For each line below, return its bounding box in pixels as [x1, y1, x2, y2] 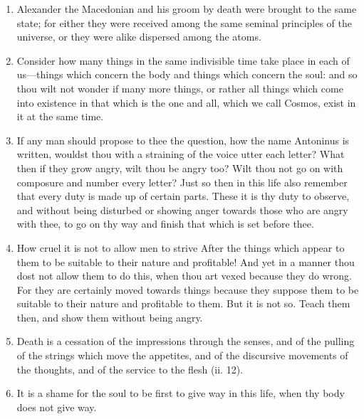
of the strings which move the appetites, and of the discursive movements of [16, 348, 348, 363]
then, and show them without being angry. [16, 309, 203, 324]
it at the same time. [16, 109, 104, 124]
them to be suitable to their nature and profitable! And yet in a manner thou [16, 254, 355, 269]
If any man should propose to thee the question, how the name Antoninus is [16, 132, 350, 147]
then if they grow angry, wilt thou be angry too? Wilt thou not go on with [16, 160, 343, 175]
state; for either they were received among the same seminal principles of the [16, 15, 353, 30]
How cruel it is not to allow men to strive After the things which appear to [16, 240, 345, 255]
